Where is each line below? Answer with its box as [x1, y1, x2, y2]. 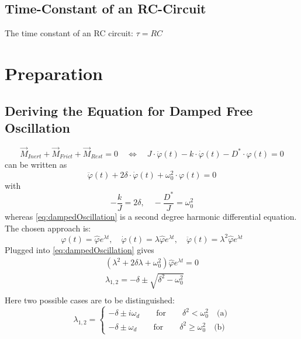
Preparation [5, 61, 103, 85]
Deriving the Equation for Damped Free [5, 101, 253, 119]
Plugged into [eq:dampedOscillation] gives [5, 243, 154, 255]
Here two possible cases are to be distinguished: [5, 293, 175, 306]
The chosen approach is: [5, 222, 91, 234]
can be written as [5, 158, 67, 170]
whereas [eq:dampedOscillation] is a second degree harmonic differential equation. [5, 210, 297, 222]
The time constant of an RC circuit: [5, 27, 134, 39]
